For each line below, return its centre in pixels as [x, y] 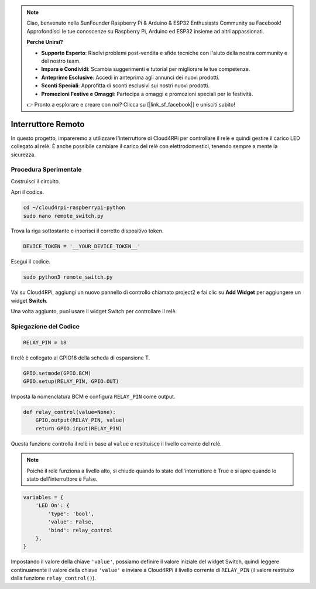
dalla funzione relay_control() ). [54, 578]
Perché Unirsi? [45, 42]
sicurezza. [23, 155]
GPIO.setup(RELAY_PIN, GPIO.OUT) [71, 381]
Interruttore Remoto [48, 124]
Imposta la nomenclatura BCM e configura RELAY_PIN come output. [93, 397]
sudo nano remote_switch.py [63, 216]
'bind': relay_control [80, 530]
